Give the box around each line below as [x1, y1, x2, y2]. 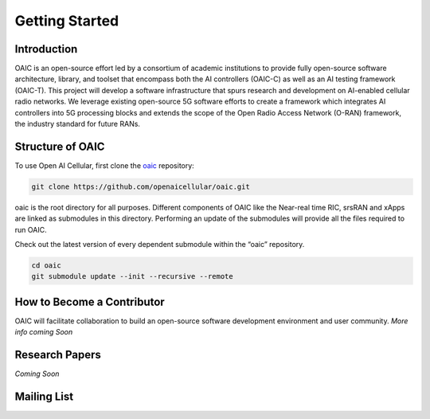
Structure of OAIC [14, 139, 105, 153]
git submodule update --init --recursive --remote [31, 272, 234, 281]
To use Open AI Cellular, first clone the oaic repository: [14, 160, 194, 170]
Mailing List [14, 390, 74, 404]
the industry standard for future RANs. [14, 119, 141, 129]
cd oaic [31, 261, 61, 270]
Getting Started [14, 12, 119, 29]
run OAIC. [14, 225, 47, 234]
